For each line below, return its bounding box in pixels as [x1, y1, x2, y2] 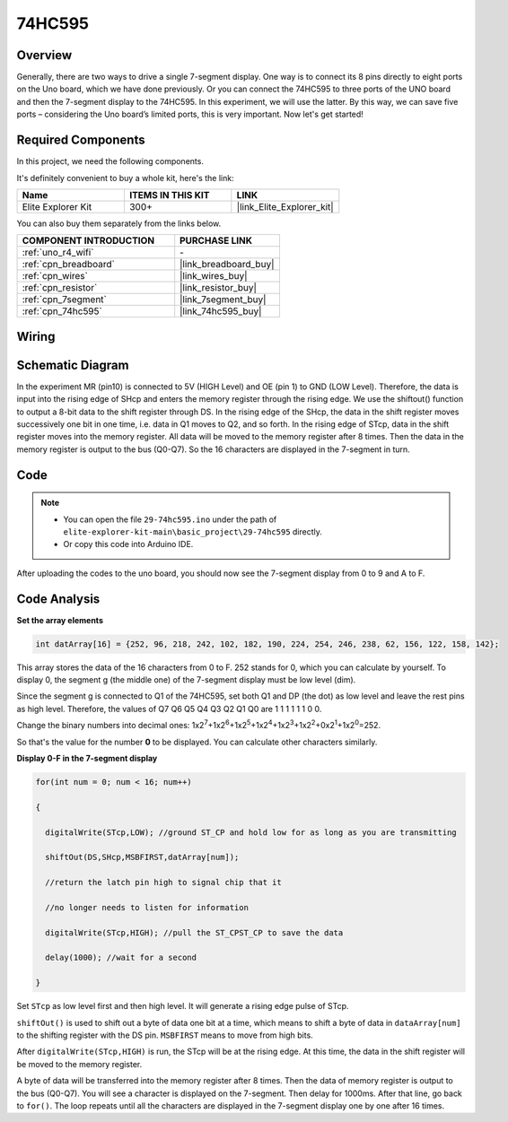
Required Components [16, 133, 145, 148]
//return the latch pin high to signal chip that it [45, 877, 282, 888]
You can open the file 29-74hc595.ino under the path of [63, 514, 277, 525]
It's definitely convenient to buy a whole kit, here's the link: [16, 172, 234, 183]
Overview [16, 48, 73, 63]
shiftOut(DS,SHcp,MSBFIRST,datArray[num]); [45, 852, 240, 863]
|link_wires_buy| [180, 270, 248, 283]
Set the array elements [16, 614, 103, 625]
